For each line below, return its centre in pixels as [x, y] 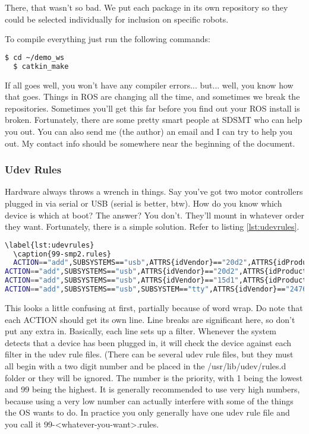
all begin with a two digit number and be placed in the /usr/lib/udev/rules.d [146, 365]
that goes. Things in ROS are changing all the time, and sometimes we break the [152, 96]
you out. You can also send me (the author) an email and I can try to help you [149, 131]
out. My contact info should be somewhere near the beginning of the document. [150, 143]
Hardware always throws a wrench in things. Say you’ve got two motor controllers [154, 191]
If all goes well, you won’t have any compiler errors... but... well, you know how [149, 85]
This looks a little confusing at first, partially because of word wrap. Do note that [154, 307]
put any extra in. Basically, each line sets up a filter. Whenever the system [141, 331]
